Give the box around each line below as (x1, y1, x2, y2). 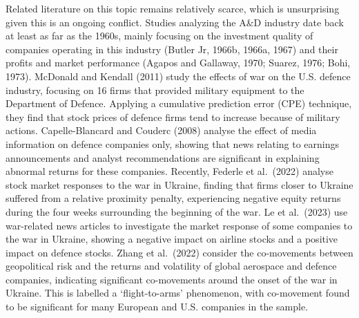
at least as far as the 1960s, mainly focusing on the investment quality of (6, 28, 313, 43)
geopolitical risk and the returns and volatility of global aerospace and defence (6, 259, 337, 273)
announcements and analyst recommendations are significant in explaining (6, 150, 320, 165)
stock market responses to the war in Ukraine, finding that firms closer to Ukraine (6, 177, 353, 191)
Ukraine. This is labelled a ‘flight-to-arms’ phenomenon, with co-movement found (6, 286, 350, 300)
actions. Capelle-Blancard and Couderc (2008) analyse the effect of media (6, 123, 317, 138)
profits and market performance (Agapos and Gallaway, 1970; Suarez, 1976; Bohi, (6, 55, 351, 70)
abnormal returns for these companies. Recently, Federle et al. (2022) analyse (6, 164, 333, 178)
